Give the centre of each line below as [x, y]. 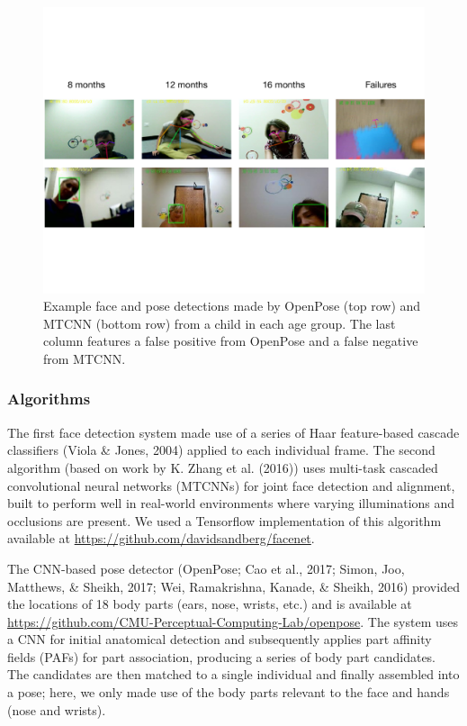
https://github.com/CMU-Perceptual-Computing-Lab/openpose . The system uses [233, 621]
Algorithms [49, 399]
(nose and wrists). [57, 709]
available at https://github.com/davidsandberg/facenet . [161, 538]
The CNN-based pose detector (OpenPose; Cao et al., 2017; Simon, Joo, [206, 568]
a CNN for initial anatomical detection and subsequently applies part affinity [220, 639]
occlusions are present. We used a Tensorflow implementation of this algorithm [225, 520]
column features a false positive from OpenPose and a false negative [231, 341]
